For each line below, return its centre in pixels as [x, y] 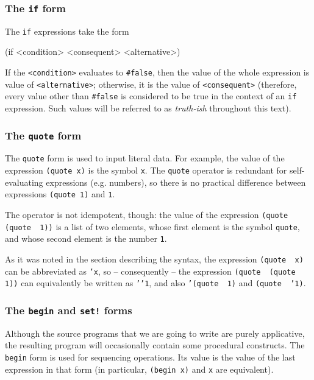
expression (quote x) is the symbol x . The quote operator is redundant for [146, 170]
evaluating [24, 182]
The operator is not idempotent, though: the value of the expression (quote [147, 214]
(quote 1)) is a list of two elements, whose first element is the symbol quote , [152, 226]
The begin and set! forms [69, 310]
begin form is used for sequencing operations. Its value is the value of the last [150, 357]
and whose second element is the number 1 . [86, 238]
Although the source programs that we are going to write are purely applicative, [155, 333]
